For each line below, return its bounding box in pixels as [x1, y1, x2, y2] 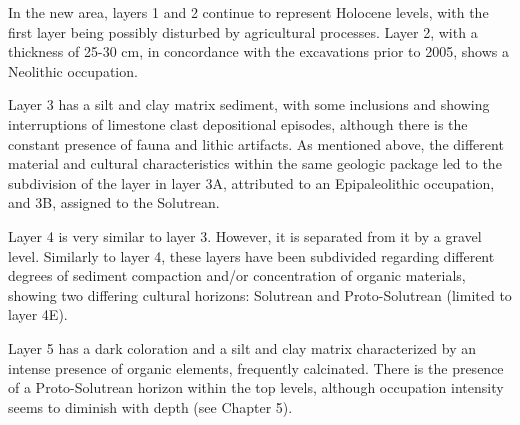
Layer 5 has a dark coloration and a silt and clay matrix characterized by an [8, 337, 477, 358]
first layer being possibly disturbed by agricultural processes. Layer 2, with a [8, 21, 478, 42]
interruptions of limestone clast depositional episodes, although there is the [8, 113, 468, 134]
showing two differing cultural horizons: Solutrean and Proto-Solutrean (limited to [8, 284, 512, 305]
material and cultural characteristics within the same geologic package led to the [8, 153, 502, 174]
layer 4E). [8, 304, 68, 325]
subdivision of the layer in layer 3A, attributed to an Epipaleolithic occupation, [8, 172, 495, 193]
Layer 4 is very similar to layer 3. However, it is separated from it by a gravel [8, 225, 482, 246]
